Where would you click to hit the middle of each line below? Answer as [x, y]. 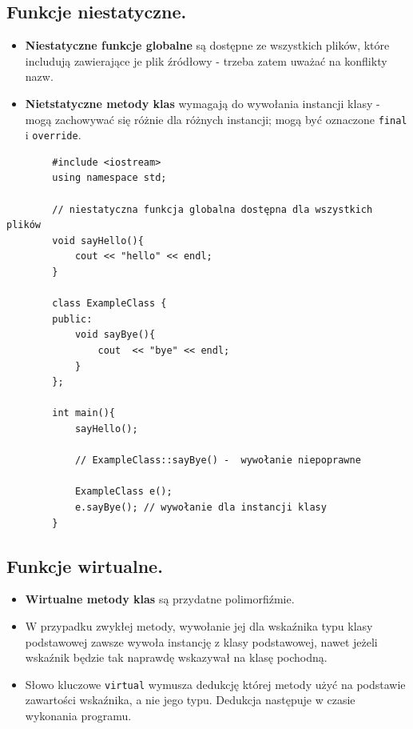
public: [72, 319]
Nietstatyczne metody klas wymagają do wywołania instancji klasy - [203, 103]
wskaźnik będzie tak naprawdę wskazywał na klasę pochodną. [176, 657]
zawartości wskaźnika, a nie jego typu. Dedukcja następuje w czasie [190, 700]
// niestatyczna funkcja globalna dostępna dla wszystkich [212, 209]
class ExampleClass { [109, 304]
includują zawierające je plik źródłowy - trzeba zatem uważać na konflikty [206, 60]
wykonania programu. [78, 715]
